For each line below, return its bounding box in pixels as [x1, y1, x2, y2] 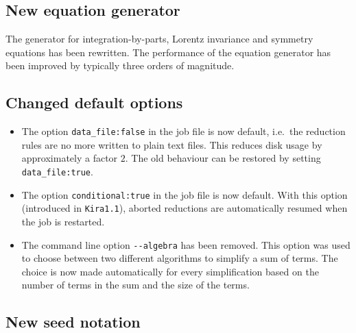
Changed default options [5, 92, 183, 113]
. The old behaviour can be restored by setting [125, 151, 321, 165]
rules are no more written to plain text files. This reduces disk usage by [21, 137, 322, 151]
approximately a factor [21, 151, 118, 165]
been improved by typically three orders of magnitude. [5, 58, 235, 73]
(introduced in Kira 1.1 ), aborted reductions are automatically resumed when [21, 201, 348, 215]
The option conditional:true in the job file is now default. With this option [21, 187, 348, 201]
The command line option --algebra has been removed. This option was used [21, 237, 351, 251]
